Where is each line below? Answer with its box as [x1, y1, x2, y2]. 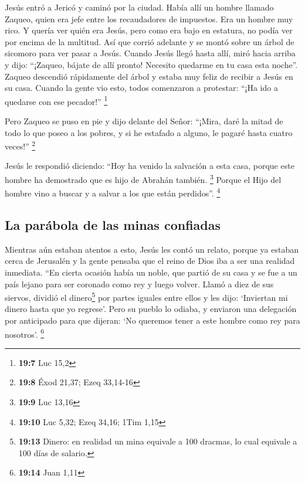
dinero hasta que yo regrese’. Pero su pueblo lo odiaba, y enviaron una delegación [5, 303, 297, 315]
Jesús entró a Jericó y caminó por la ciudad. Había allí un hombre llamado [5, 1, 274, 13]
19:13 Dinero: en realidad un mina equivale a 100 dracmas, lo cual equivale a [18, 435, 297, 447]
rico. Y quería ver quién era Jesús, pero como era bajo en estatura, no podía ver [5, 24, 293, 36]
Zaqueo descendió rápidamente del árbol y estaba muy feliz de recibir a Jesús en [5, 70, 293, 82]
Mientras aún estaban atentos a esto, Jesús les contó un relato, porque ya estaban [5, 243, 299, 255]
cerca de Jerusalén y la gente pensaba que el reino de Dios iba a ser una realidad [5, 254, 295, 267]
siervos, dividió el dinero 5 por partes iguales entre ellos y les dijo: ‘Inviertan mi [5, 290, 288, 303]
